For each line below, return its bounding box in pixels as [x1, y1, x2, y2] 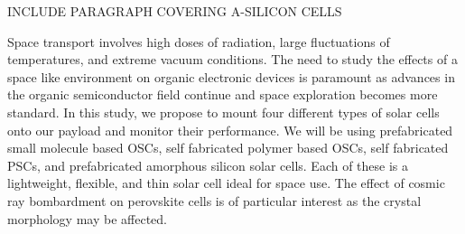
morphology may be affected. [7, 209, 167, 228]
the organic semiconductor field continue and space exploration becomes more [7, 85, 438, 104]
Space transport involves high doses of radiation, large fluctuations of [7, 32, 390, 51]
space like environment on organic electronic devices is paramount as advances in [7, 67, 455, 86]
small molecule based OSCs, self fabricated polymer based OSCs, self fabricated [7, 138, 449, 157]
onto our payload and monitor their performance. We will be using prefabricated [7, 120, 453, 139]
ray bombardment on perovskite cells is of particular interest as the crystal [7, 191, 422, 210]
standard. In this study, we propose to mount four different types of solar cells [7, 102, 440, 121]
